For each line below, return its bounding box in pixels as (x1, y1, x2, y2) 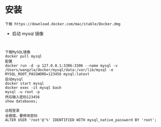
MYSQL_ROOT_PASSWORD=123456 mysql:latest (5, 71, 90, 76)
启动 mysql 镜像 (12, 30, 44, 36)
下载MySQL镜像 (5, 49, 30, 55)
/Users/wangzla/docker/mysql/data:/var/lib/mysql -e (5, 67, 114, 72)
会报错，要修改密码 (5, 113, 38, 118)
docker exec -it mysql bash (5, 85, 62, 90)
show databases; (5, 99, 38, 104)
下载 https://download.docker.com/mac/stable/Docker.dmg (5, 21, 121, 27)
